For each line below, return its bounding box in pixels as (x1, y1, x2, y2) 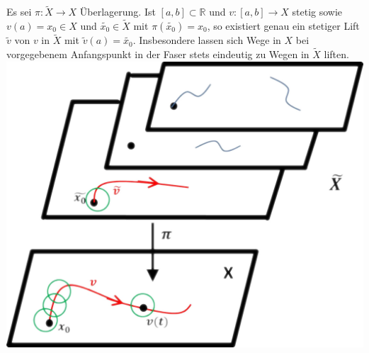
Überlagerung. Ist (79, 4, 156, 19)
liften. (324, 47, 349, 62)
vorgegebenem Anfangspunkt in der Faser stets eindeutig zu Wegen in (6, 47, 310, 62)
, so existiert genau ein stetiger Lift (207, 18, 360, 33)
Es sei (6, 4, 32, 19)
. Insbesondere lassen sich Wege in (132, 33, 281, 47)
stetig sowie (292, 4, 343, 19)
